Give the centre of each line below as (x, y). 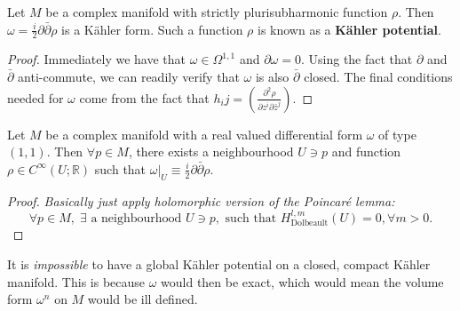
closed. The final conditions (378, 77)
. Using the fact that (357, 59)
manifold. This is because (76, 281)
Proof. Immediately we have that (96, 59)
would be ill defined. (143, 299)
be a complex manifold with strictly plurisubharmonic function (217, 12)
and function (366, 152)
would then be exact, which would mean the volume (302, 281)
